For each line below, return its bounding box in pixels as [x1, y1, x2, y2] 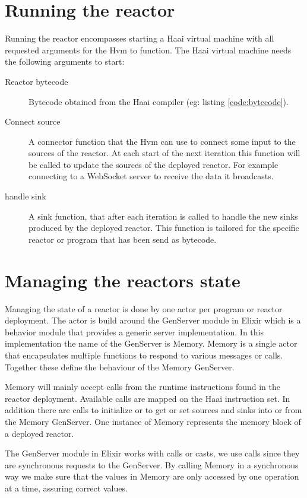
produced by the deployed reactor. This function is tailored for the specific [29, 221, 299, 234]
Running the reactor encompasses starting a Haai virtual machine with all [5, 32, 274, 45]
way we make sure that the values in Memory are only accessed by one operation [5, 470, 299, 483]
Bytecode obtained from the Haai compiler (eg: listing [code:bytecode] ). [29, 95, 289, 107]
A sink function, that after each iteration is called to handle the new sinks [29, 210, 298, 222]
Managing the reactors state [5, 268, 240, 292]
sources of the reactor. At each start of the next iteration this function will [29, 147, 300, 159]
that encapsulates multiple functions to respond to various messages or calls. [5, 348, 283, 361]
